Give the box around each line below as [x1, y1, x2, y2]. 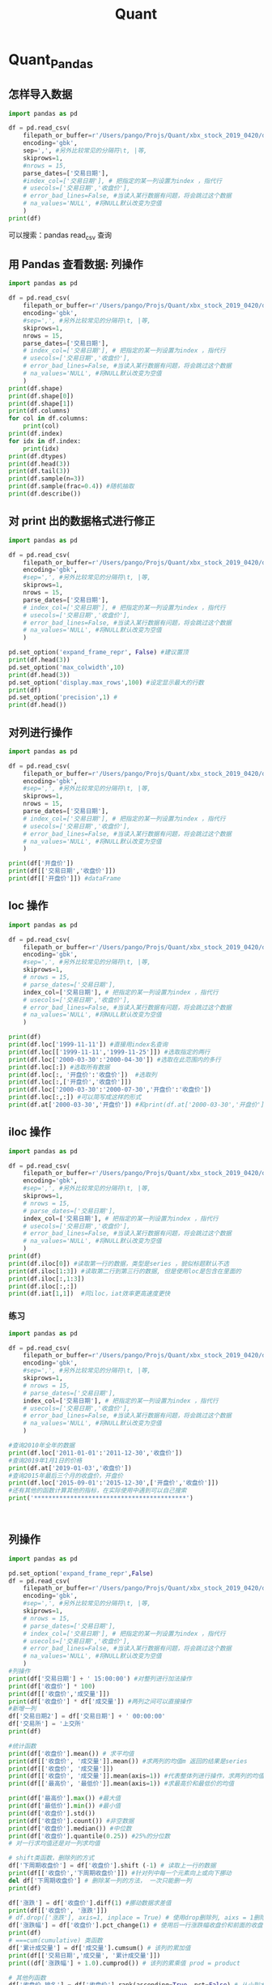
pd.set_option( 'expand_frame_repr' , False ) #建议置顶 [8, 649, 189, 657]
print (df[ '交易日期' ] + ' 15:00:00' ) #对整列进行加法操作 [8, 1674, 193, 1683]
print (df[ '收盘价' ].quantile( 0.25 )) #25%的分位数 [8, 1832, 171, 1840]
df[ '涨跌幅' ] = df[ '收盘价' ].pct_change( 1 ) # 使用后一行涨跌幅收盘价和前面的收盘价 [8, 1921, 270, 1930]
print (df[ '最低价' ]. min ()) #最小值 [8, 1802, 121, 1810]
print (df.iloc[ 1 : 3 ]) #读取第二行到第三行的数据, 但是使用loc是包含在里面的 [8, 1267, 241, 1276]
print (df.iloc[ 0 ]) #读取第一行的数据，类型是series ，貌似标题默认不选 [8, 1259, 229, 1267]
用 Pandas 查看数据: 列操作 [8, 258, 143, 271]
